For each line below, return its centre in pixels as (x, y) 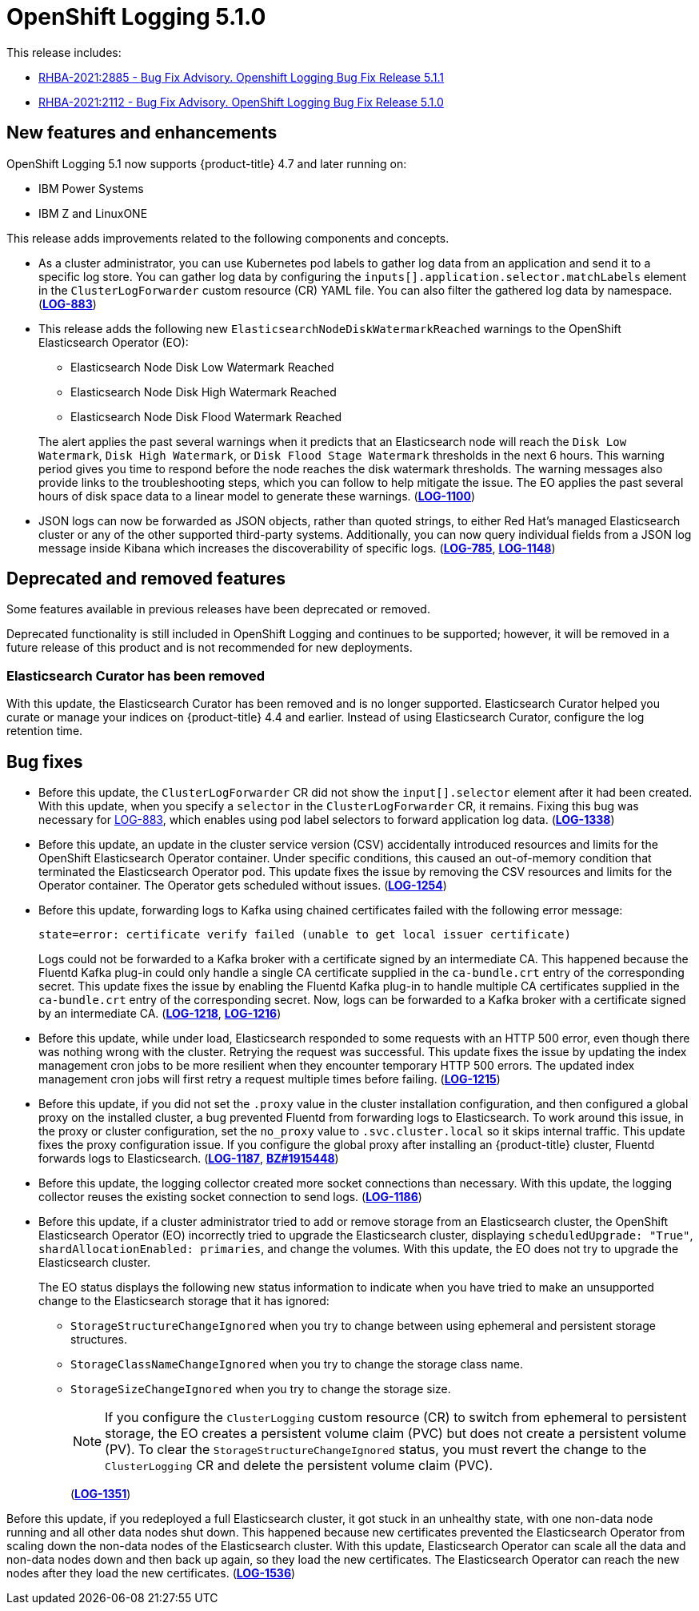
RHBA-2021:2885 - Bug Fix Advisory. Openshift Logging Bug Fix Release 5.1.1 (241, 77)
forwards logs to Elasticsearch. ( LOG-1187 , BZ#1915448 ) (189, 1159)
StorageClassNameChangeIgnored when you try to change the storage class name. (297, 1364)
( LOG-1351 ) (101, 1494)
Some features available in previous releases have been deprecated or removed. (218, 609)
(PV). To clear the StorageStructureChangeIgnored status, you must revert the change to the (376, 1450)
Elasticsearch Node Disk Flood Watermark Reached (206, 416)
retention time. (45, 731)
